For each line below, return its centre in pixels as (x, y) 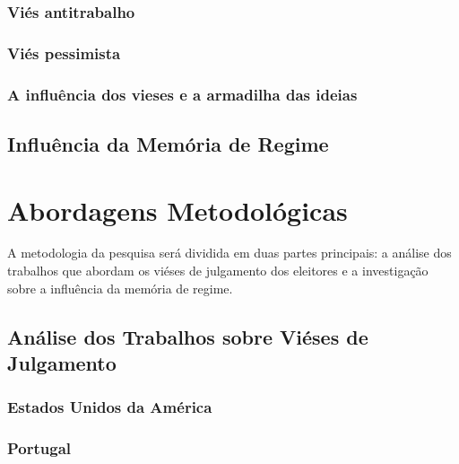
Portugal (39, 448)
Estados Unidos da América (110, 407)
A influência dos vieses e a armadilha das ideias (182, 94)
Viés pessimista (64, 53)
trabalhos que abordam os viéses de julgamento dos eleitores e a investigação (218, 271)
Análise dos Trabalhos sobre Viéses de (188, 336)
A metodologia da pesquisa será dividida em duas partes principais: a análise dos (229, 253)
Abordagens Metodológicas (178, 210)
